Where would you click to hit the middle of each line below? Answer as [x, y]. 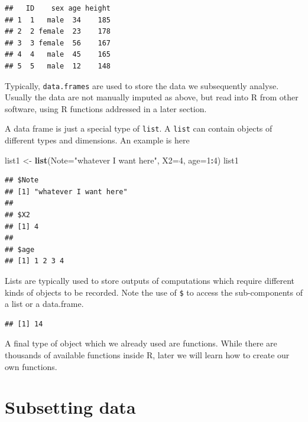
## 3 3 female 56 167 [58, 43]
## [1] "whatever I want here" [66, 192]
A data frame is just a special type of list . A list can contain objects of [139, 128]
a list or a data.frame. [44, 304]
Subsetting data [70, 407]
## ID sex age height [58, 8]
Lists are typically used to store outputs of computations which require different [150, 280]
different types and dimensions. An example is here [97, 140]
